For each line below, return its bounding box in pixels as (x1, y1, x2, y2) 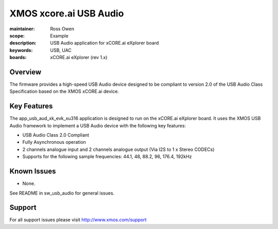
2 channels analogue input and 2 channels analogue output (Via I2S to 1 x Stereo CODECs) (22, 146, 215, 152)
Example (50, 32, 69, 39)
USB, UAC (50, 47, 72, 53)
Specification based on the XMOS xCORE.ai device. (9, 88, 119, 94)
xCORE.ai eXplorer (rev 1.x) (50, 54, 108, 61)
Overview (9, 67, 42, 77)
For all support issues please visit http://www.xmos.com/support (9, 217, 147, 223)
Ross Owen (50, 26, 75, 32)
